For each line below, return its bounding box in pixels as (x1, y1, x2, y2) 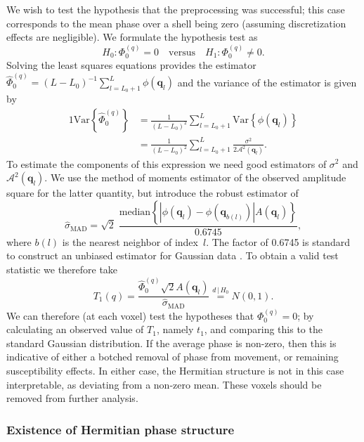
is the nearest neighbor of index (62, 234, 198, 249)
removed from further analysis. (6, 391, 138, 405)
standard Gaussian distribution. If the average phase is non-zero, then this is (6, 335, 337, 350)
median (119, 207, 151, 217)
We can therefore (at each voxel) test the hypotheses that (6, 308, 254, 323)
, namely (156, 322, 194, 337)
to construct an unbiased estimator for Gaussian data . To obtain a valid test (6, 248, 339, 263)
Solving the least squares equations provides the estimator (6, 58, 256, 72)
